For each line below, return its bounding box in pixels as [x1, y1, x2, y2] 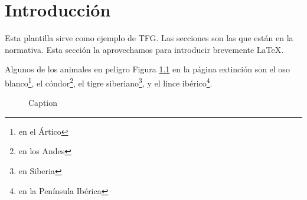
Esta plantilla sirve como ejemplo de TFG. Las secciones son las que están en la [5, 32, 293, 44]
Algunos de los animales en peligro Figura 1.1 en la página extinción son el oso [5, 63, 290, 75]
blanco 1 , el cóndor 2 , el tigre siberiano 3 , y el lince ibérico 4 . [5, 75, 213, 89]
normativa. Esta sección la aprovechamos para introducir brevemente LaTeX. [5, 43, 284, 55]
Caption [28, 96, 58, 109]
